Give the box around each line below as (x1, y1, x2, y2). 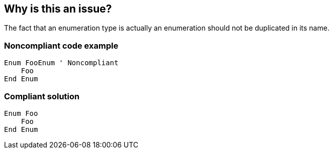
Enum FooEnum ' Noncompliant (4, 59, 119, 67)
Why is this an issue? (4, 3, 112, 15)
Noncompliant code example (4, 40, 119, 51)
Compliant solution (4, 91, 80, 101)
